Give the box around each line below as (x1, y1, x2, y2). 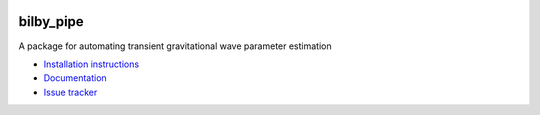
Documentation (43, 72, 107, 84)
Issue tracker (43, 86, 98, 98)
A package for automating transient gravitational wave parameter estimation (18, 40, 332, 52)
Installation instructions (43, 58, 140, 70)
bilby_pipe (18, 13, 84, 30)
